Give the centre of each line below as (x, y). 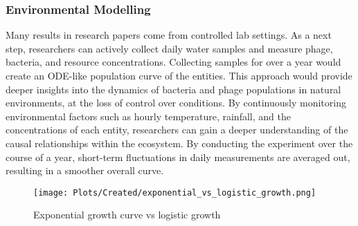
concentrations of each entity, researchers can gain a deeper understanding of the (177, 130)
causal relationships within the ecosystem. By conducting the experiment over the (179, 143)
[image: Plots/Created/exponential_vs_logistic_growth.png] (175, 192)
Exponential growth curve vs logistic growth (127, 215)
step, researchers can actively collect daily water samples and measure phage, (169, 48)
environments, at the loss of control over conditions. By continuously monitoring (176, 103)
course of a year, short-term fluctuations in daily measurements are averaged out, (178, 157)
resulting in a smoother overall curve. (85, 170)
